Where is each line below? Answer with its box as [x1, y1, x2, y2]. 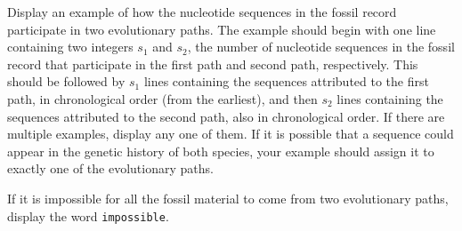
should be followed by [7, 72, 126, 91]
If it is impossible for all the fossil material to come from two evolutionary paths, [7, 188, 449, 207]
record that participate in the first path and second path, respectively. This [7, 54, 418, 73]
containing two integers [7, 37, 134, 56]
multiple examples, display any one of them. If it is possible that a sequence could [7, 124, 454, 143]
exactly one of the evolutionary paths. [7, 159, 214, 178]
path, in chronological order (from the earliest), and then [7, 89, 318, 108]
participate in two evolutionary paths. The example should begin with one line [7, 20, 436, 38]
